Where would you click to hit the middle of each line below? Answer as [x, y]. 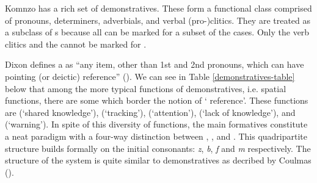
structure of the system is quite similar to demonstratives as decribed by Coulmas [158, 160]
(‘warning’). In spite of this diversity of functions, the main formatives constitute [156, 124]
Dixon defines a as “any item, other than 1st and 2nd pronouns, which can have [155, 64]
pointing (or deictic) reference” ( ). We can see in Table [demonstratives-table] [150, 76]
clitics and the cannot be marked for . [76, 44]
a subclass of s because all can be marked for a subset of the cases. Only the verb [157, 32]
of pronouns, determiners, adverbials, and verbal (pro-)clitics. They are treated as [158, 20]
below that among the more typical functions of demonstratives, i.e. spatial [146, 88]
